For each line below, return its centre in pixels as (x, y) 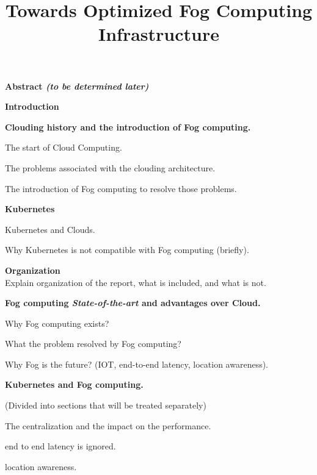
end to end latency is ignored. (60, 446)
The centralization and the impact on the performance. (108, 425)
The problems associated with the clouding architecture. (110, 167)
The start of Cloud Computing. (64, 147)
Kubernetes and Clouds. (50, 229)
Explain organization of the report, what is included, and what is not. (136, 282)
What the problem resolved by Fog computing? (93, 344)
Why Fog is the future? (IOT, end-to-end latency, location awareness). (137, 364)
